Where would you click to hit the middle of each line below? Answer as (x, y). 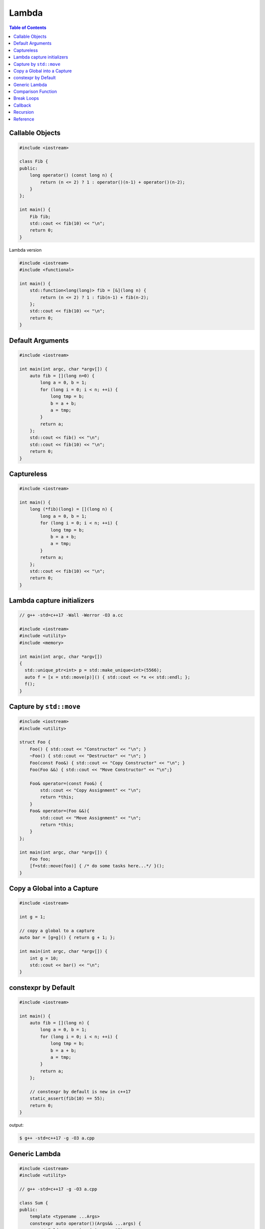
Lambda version (25, 250)
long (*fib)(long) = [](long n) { (71, 509)
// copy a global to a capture (57, 931)
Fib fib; (40, 217)
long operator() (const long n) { (71, 175)
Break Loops (26, 98)
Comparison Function (35, 91)
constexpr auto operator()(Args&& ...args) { (85, 1223)
